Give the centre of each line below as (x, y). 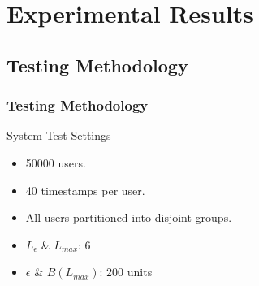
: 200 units (126, 272)
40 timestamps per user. (85, 190)
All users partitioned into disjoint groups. (129, 217)
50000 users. (56, 162)
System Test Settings (59, 135)
